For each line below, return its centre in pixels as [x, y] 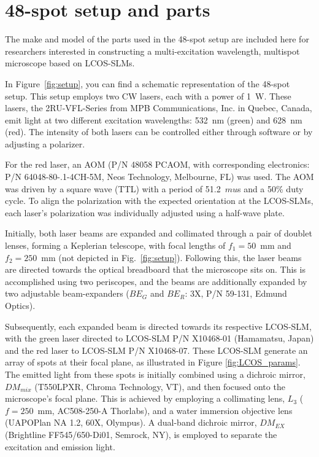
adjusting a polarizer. [45, 143]
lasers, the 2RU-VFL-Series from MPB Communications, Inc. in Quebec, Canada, [159, 108]
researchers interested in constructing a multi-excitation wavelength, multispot [152, 51]
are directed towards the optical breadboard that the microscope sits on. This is [155, 269]
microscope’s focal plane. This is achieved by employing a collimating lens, [145, 398]
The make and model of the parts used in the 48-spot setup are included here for [157, 39]
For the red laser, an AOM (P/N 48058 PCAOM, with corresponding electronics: [157, 164]
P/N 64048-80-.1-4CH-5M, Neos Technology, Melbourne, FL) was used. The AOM [159, 177]
